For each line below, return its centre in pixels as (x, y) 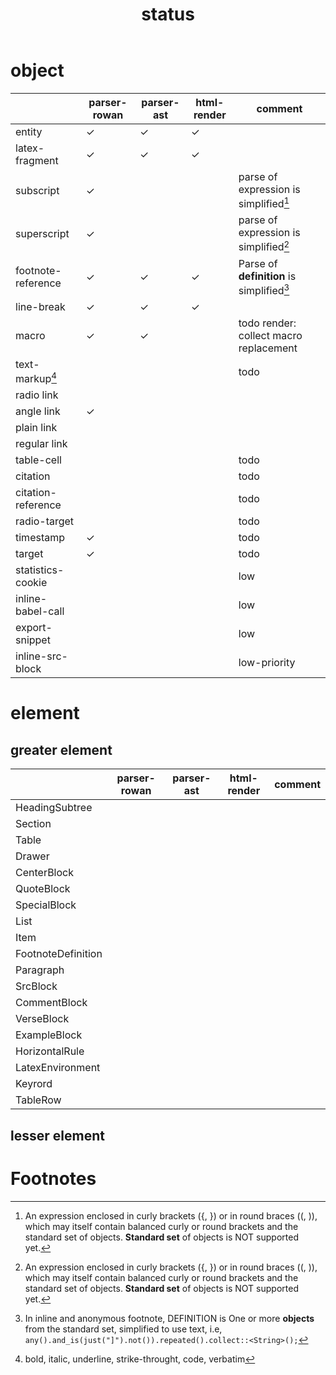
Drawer (32, 856)
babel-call (40, 611)
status (168, 14)
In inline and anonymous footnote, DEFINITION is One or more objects (169, 1318)
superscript (42, 233)
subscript (37, 190)
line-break (40, 306)
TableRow (38, 1100)
